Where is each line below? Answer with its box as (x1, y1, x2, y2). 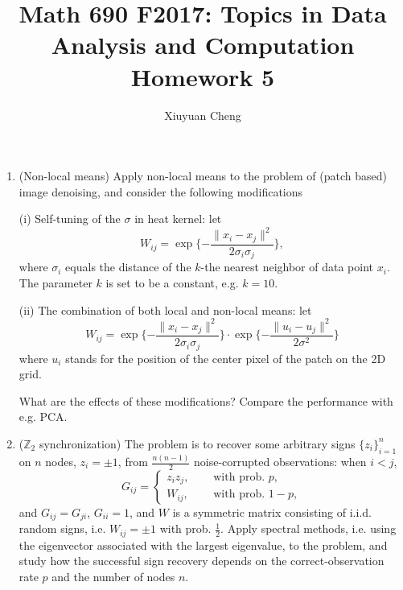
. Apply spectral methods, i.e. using (220, 520, 397, 537)
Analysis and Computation (51, 28, 355, 61)
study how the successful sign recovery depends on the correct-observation (19, 552, 384, 569)
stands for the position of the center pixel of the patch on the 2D (65, 349, 386, 366)
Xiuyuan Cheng (164, 106, 241, 123)
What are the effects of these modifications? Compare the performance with (19, 392, 393, 409)
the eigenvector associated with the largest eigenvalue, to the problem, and (19, 536, 388, 553)
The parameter (19, 274, 93, 291)
